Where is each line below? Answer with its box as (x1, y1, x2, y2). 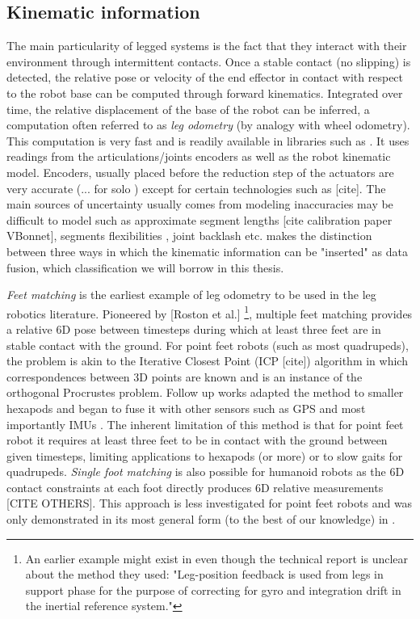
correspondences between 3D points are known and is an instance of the (6, 368, 363, 385)
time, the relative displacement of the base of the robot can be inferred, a (6, 100, 370, 117)
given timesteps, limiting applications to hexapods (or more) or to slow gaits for (6, 447, 403, 464)
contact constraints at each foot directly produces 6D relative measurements (6, 478, 384, 495)
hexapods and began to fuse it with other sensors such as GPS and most (6, 399, 366, 416)
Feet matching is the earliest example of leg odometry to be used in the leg (6, 286, 376, 303)
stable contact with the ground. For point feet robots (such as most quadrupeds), (6, 336, 409, 353)
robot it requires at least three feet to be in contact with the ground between (6, 432, 388, 448)
